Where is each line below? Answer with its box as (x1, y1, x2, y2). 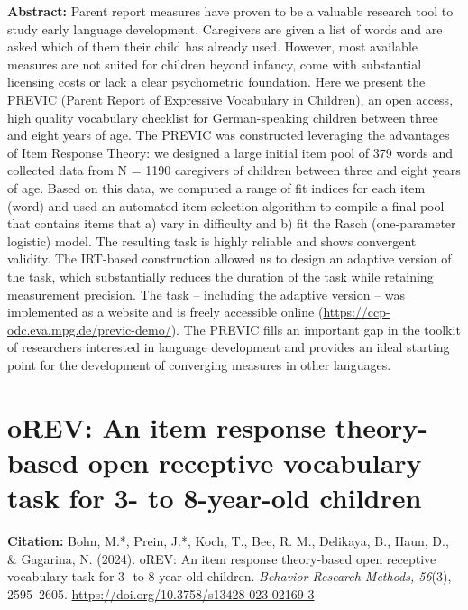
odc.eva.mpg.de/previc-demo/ (7, 319, 171, 338)
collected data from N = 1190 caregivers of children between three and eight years (7, 161, 461, 180)
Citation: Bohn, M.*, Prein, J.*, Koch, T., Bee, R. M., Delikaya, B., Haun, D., (7, 531, 449, 550)
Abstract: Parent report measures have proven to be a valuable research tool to (7, 2, 454, 20)
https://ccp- (323, 302, 390, 321)
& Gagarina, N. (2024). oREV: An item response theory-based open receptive (7, 549, 436, 568)
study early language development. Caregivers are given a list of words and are (7, 19, 443, 38)
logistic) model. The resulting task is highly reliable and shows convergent (7, 231, 417, 250)
